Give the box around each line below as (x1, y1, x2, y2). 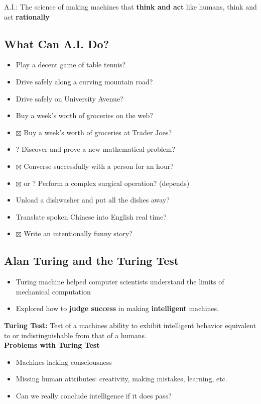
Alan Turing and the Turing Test (4, 253, 179, 268)
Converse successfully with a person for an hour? (24, 160, 174, 171)
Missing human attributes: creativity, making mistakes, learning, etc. (16, 373, 227, 384)
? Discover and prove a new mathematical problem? (16, 144, 176, 154)
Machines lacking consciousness (16, 356, 112, 367)
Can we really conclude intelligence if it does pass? (16, 390, 172, 400)
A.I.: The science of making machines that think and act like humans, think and (4, 2, 257, 12)
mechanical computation (16, 286, 91, 296)
